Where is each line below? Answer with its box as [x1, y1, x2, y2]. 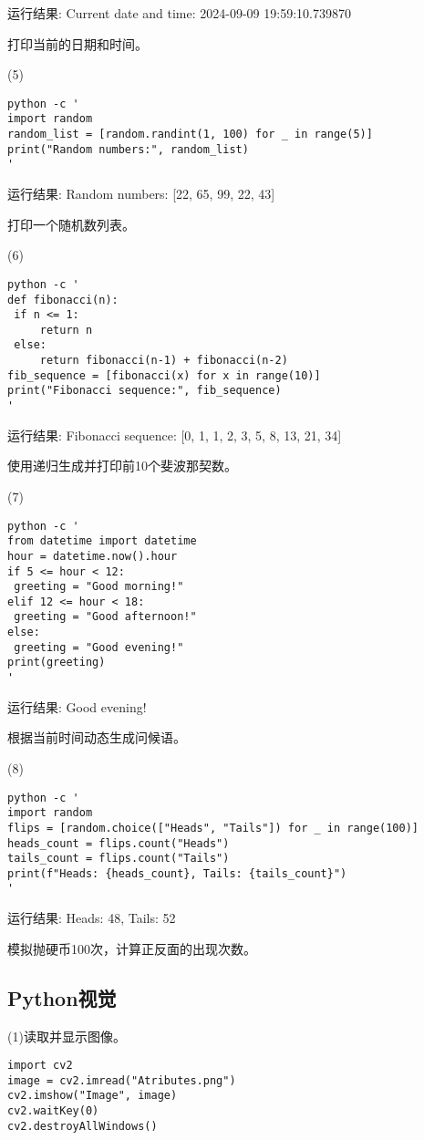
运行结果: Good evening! [7, 697, 147, 716]
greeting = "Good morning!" [14, 580, 184, 594]
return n [39, 323, 93, 337]
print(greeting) [7, 656, 106, 669]
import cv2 [7, 1059, 73, 1073]
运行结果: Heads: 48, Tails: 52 [7, 908, 176, 928]
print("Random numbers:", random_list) [7, 142, 249, 156]
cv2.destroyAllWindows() [7, 1119, 158, 1133]
